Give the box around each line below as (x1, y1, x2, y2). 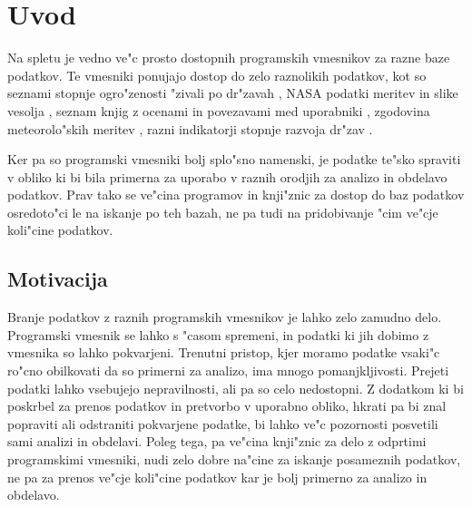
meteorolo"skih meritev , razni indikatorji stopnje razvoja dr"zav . (7, 119, 373, 138)
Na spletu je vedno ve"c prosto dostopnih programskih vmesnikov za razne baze (7, 48, 450, 67)
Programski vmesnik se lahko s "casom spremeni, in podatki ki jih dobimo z (7, 325, 429, 344)
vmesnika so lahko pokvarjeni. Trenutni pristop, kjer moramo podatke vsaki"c (7, 343, 440, 362)
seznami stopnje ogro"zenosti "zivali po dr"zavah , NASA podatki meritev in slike (7, 83, 458, 102)
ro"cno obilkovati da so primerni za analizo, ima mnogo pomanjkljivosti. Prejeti (7, 361, 449, 380)
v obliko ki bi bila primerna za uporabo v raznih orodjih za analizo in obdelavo (7, 167, 447, 186)
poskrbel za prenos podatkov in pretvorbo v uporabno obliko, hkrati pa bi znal (7, 396, 447, 415)
